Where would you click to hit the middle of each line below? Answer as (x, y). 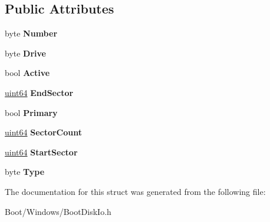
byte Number (31, 33)
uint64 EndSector (39, 92)
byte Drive (25, 53)
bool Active (27, 73)
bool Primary (31, 112)
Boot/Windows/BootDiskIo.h (58, 211)
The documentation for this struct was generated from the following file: (135, 191)
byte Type (25, 172)
